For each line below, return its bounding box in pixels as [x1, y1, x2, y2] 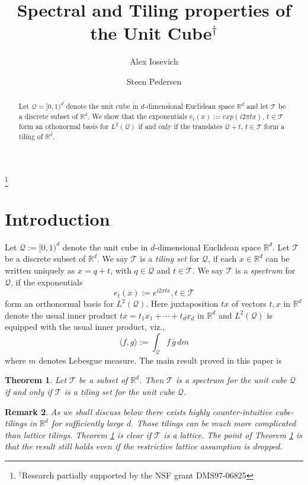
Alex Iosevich [130, 55, 178, 68]
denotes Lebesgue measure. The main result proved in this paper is [38, 354, 282, 366]
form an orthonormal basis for [5, 297, 114, 310]
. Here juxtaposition [146, 297, 219, 310]
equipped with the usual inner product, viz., [5, 320, 165, 333]
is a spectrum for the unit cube [175, 374, 287, 386]
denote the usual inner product [5, 309, 117, 321]
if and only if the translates [138, 121, 223, 131]
